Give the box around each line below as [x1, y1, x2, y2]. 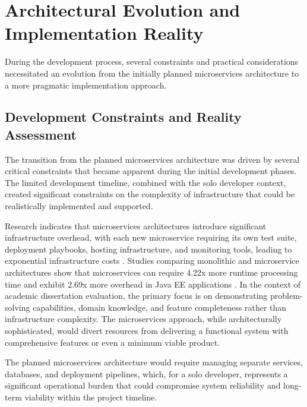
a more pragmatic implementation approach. [5, 78, 167, 91]
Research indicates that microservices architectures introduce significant [5, 219, 267, 232]
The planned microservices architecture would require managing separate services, [5, 356, 303, 368]
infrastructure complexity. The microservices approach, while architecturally [5, 313, 282, 325]
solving [5, 301, 30, 313]
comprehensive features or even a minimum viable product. [5, 336, 220, 348]
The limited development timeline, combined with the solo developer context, [5, 176, 286, 188]
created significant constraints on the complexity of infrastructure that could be [5, 188, 295, 200]
